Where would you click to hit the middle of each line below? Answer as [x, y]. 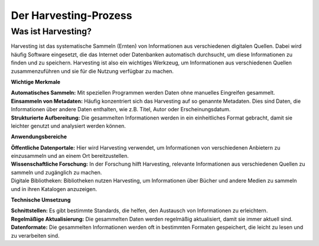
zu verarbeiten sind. [35, 235]
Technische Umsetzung [41, 200]
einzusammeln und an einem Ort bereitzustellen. [70, 156]
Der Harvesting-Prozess [71, 15]
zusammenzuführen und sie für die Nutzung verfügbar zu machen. [92, 71]
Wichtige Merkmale [36, 82]
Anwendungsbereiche [39, 137]
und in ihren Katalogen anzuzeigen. [54, 189]
